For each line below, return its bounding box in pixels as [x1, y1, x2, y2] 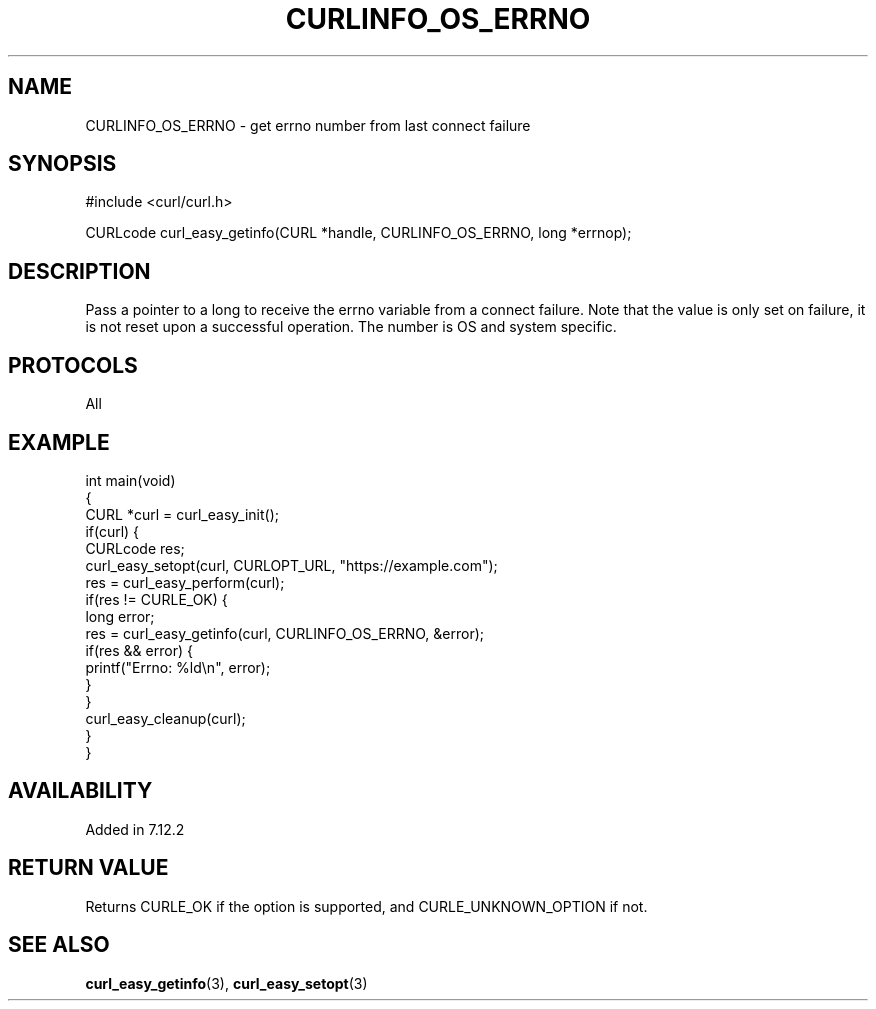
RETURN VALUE [8, 855, 169, 881]
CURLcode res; [85, 539, 185, 557]
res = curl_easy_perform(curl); [85, 573, 285, 591]
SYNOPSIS [8, 151, 117, 177]
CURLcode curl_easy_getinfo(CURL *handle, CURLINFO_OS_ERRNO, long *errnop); [85, 224, 632, 242]
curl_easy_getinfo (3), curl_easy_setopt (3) [85, 974, 368, 992]
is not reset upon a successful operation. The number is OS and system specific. [85, 318, 617, 336]
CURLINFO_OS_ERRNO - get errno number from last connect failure [85, 116, 531, 134]
